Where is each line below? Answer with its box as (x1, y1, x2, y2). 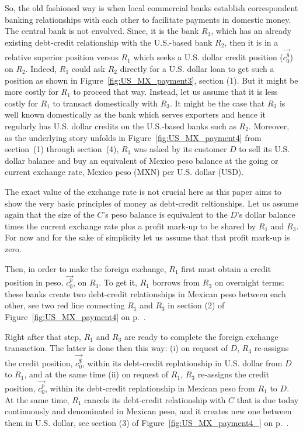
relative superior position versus (5, 51, 119, 63)
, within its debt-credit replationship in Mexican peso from (45, 382, 255, 394)
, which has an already (211, 25, 292, 37)
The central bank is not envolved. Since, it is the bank (5, 25, 199, 37)
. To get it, (99, 276, 137, 288)
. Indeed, (25, 63, 57, 74)
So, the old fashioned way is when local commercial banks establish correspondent (5, 2, 298, 13)
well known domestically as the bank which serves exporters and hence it (5, 108, 266, 121)
